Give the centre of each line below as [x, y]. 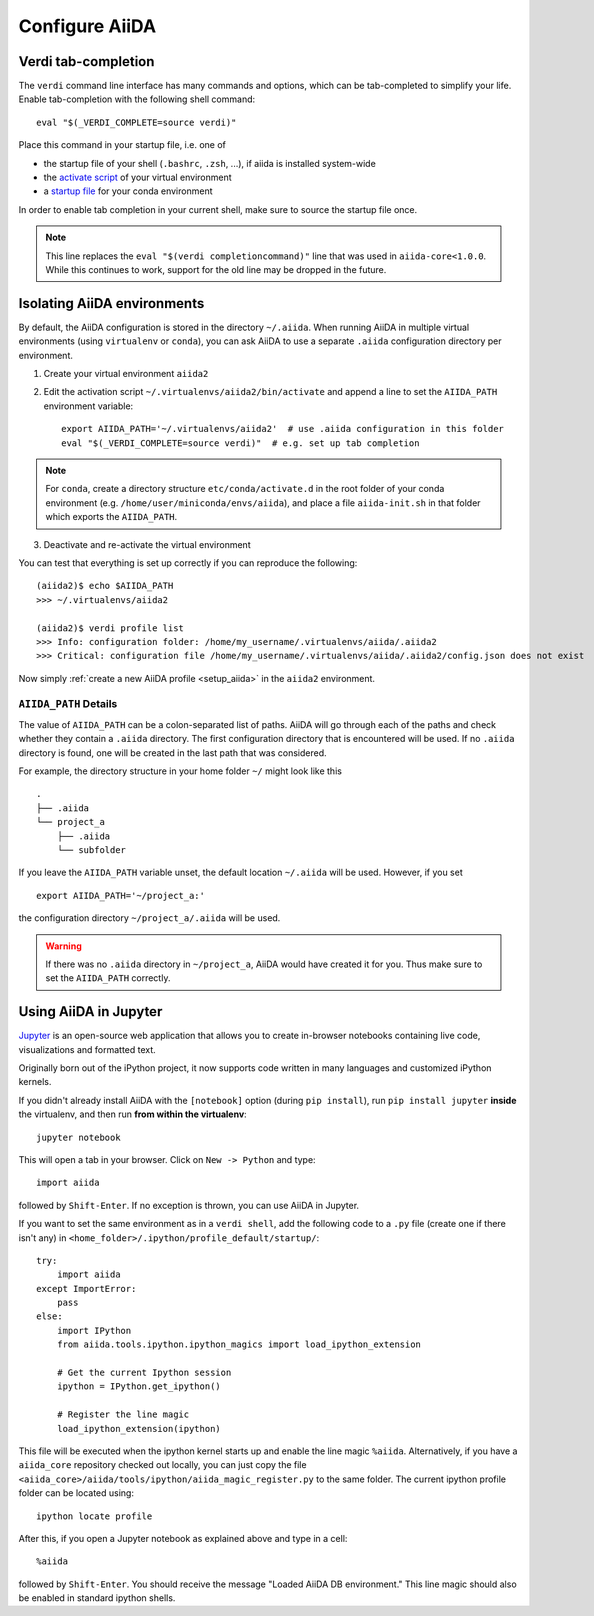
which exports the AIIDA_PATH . [111, 517]
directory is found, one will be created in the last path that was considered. [172, 752]
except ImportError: [86, 1288]
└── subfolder [91, 849]
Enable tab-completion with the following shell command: [137, 99]
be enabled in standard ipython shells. [97, 1598]
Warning [63, 946]
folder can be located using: [76, 1493]
